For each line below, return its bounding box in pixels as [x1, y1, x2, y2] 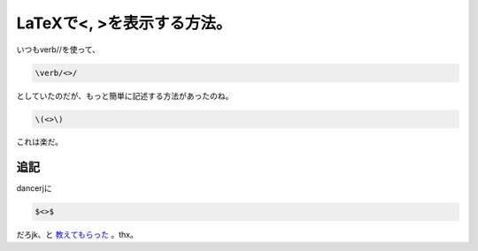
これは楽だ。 [16, 137, 64, 148]
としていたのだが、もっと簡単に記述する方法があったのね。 [16, 90, 234, 101]
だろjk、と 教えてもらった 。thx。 [16, 230, 139, 240]
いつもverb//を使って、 [16, 44, 101, 55]
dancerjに [16, 183, 52, 194]
